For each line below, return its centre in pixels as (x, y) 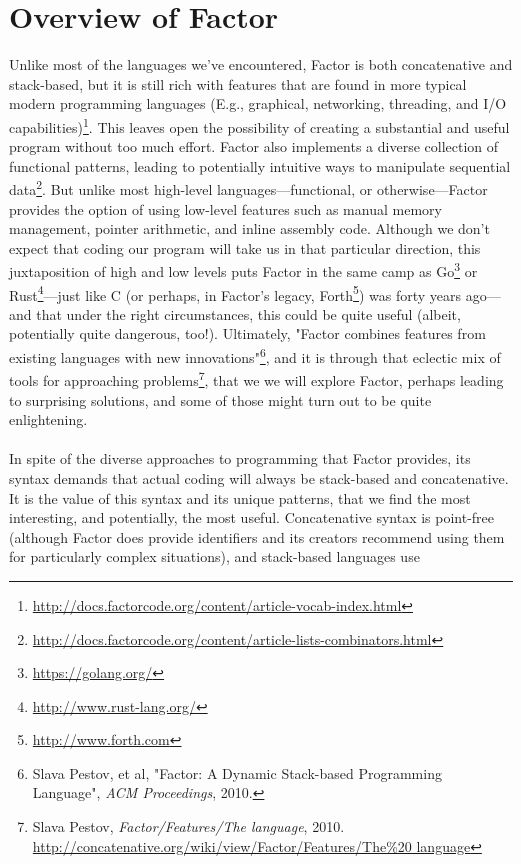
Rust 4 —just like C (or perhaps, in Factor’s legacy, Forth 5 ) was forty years (235, 293)
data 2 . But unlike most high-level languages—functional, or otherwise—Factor (248, 187)
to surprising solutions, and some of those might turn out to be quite (220, 399)
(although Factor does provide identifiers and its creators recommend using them (257, 536)
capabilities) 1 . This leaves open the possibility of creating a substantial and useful (259, 125)
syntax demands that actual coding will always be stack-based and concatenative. (259, 477)
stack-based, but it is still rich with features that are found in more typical (238, 83)
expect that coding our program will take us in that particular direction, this (245, 247)
